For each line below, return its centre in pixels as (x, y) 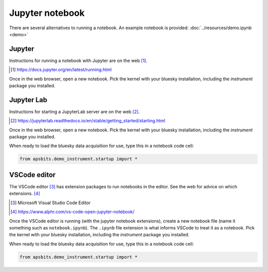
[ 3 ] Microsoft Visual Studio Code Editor (51, 203)
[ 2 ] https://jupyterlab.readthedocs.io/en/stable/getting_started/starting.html (88, 121)
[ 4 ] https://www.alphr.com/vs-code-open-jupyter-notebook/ (73, 212)
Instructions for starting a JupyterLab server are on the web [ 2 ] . (74, 111)
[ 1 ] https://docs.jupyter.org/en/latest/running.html (61, 70)
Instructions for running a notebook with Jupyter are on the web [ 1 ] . (78, 60)
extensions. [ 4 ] (25, 194)
